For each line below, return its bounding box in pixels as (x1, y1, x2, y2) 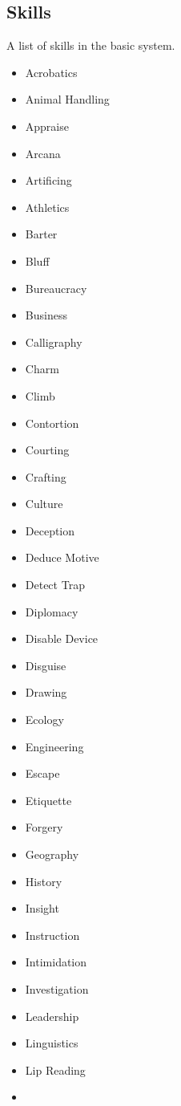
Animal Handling (25, 91, 110, 108)
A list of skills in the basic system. (6, 37, 175, 54)
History (25, 872, 62, 889)
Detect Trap (25, 576, 85, 593)
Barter (25, 226, 58, 242)
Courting (25, 441, 70, 458)
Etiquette (25, 791, 72, 808)
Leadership (25, 1007, 79, 1024)
